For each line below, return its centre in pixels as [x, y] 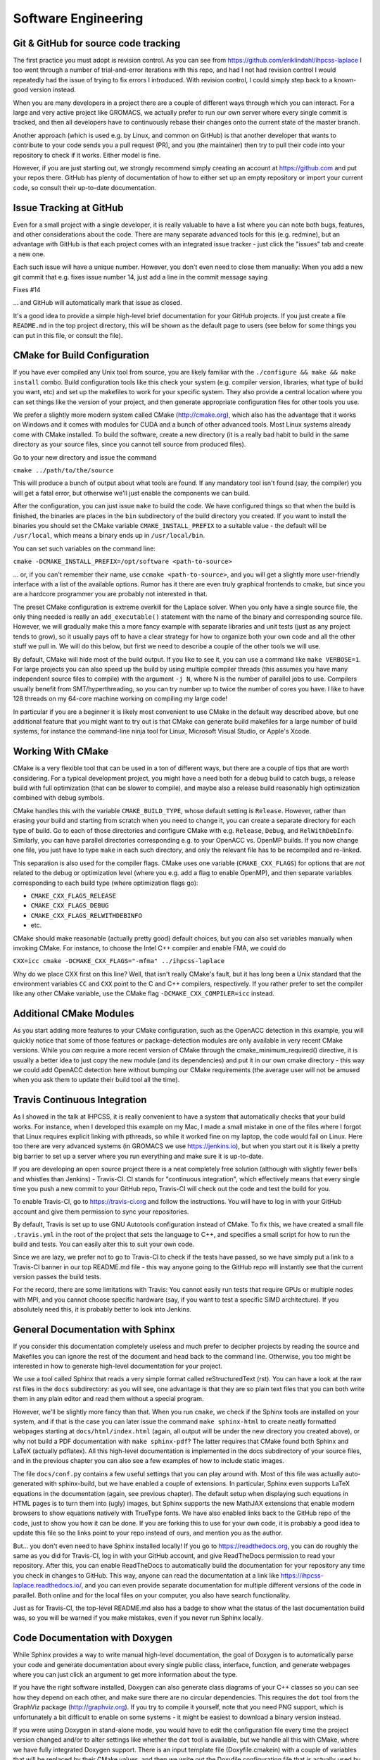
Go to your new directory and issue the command [85, 457]
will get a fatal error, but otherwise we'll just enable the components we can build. [132, 493]
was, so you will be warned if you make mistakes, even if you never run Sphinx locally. [138, 1618]
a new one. [29, 254]
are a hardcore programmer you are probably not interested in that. [110, 594]
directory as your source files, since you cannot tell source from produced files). [129, 444]
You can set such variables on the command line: [84, 548]
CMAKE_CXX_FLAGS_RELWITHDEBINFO [86, 916]
